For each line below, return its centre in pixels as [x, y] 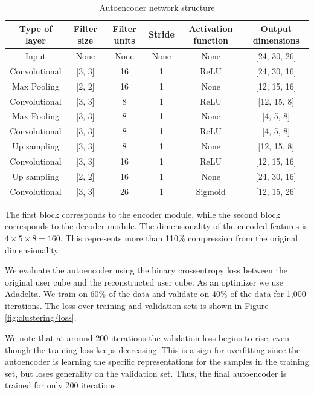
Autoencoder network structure [157, 7]
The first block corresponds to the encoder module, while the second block [143, 214]
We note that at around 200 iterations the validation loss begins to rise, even [147, 338]
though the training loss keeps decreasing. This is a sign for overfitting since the [153, 349]
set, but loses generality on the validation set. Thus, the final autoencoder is [146, 373]
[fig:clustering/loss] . [41, 317]
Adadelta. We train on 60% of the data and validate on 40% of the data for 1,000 [155, 294]
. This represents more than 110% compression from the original [179, 237]
